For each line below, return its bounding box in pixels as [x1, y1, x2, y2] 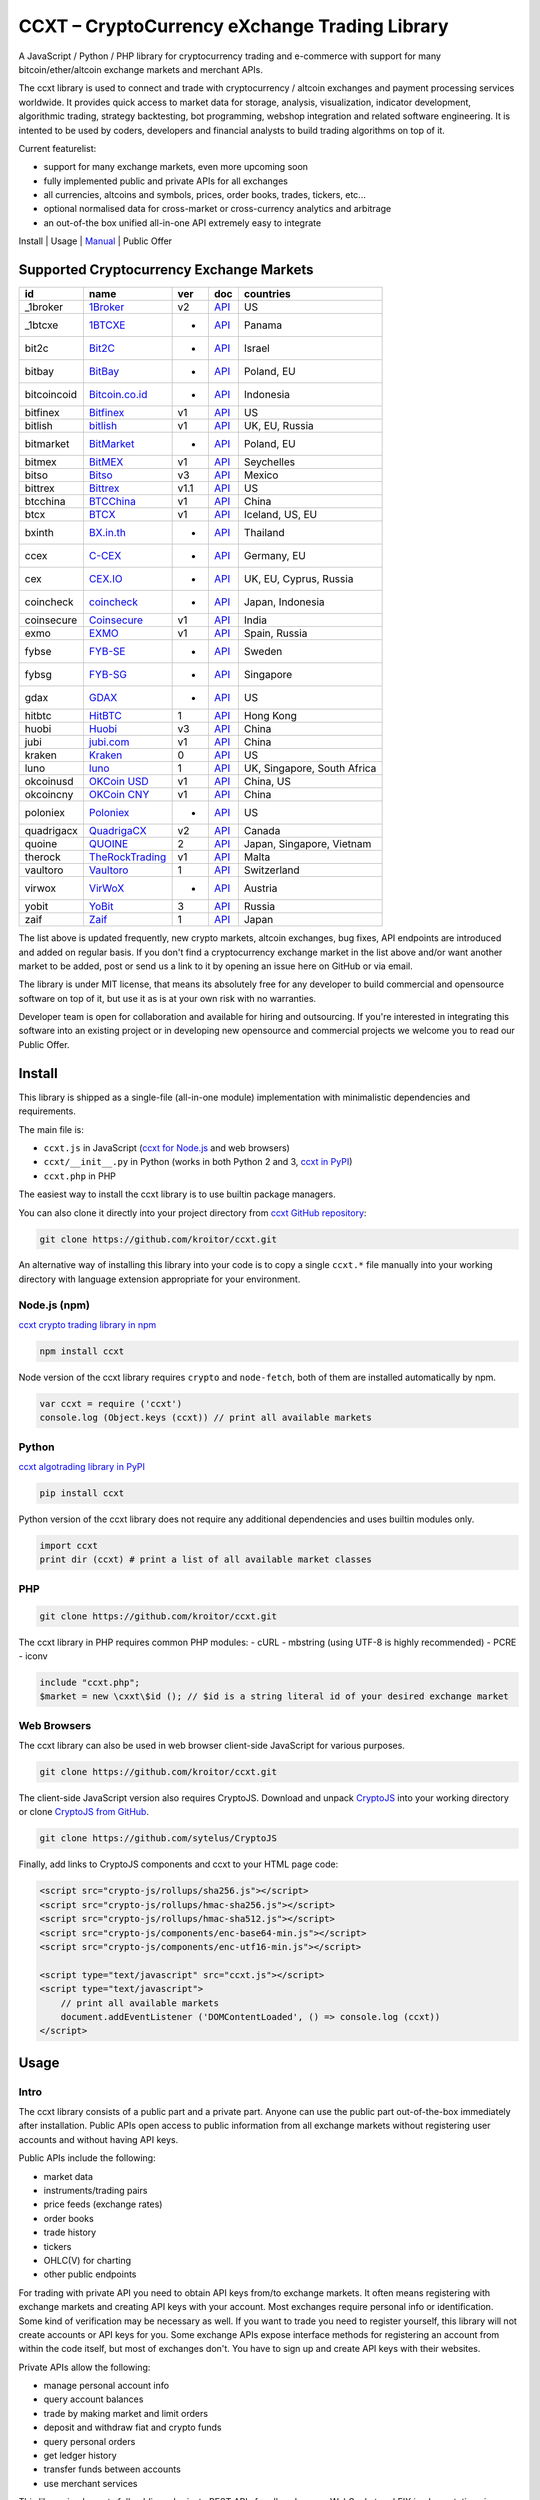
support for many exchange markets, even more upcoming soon [43, 161, 309, 173]
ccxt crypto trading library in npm [18, 1319, 157, 1331]
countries [243, 287, 291, 301]
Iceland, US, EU [243, 508, 318, 522]
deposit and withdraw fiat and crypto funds [43, 2421, 222, 2434]
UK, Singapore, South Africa [243, 761, 377, 775]
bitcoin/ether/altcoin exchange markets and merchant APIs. [18, 63, 264, 75]
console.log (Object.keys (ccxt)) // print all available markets [39, 1412, 372, 1424]
